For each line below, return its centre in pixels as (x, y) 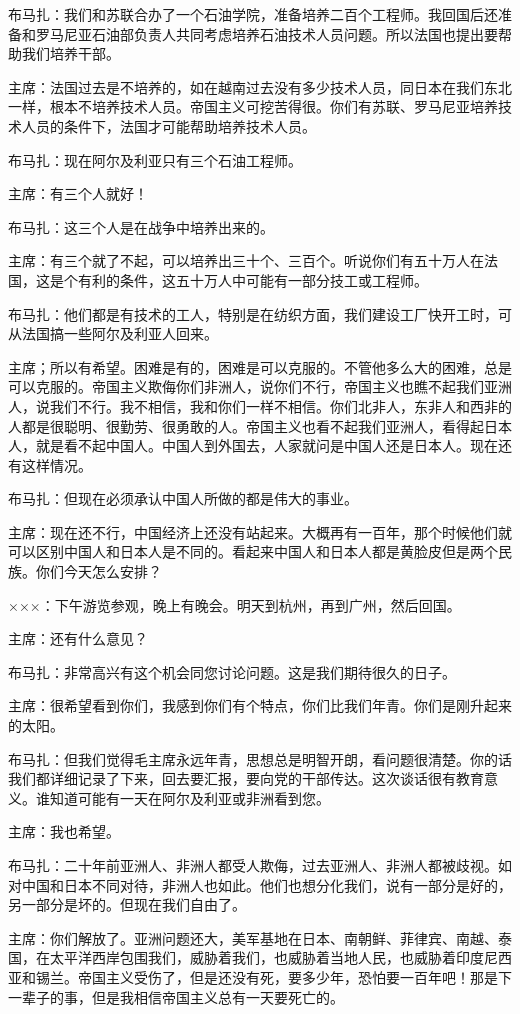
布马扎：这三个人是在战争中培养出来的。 (141, 226)
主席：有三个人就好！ (78, 193)
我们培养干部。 (70, 53)
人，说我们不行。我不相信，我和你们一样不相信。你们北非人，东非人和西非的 (260, 405)
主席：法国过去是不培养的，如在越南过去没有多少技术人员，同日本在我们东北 (260, 86)
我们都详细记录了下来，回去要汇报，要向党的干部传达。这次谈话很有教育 (246, 778)
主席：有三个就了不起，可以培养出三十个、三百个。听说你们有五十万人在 (246, 260)
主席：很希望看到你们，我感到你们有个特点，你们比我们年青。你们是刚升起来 (260, 705)
